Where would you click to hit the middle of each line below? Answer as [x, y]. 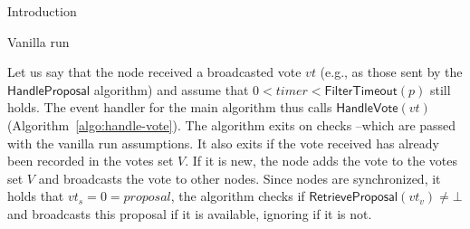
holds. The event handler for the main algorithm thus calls [170, 107]
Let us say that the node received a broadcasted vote [154, 72]
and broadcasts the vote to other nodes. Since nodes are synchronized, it [240, 178]
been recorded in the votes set [91, 161]
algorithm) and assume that [171, 89]
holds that [36, 196]
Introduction [42, 11]
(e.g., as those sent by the [391, 72]
